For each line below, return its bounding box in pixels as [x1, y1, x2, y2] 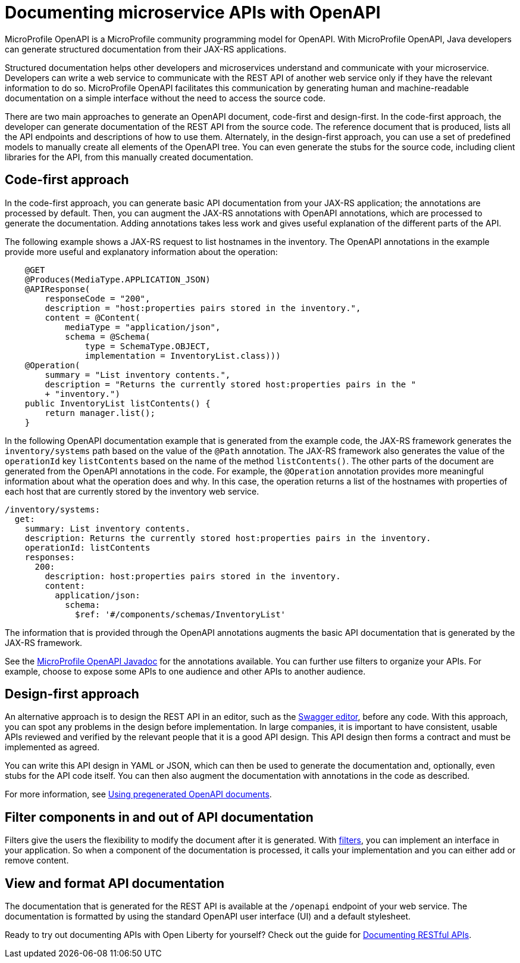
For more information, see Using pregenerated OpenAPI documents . [5, 789, 272, 800]
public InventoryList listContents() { [24, 398, 211, 408]
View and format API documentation [5, 875, 225, 891]
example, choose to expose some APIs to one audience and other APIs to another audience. [5, 666, 366, 676]
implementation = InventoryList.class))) [84, 350, 281, 361]
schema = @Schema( [65, 331, 151, 341]
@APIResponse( [24, 284, 90, 294]
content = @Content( [45, 312, 140, 322]
